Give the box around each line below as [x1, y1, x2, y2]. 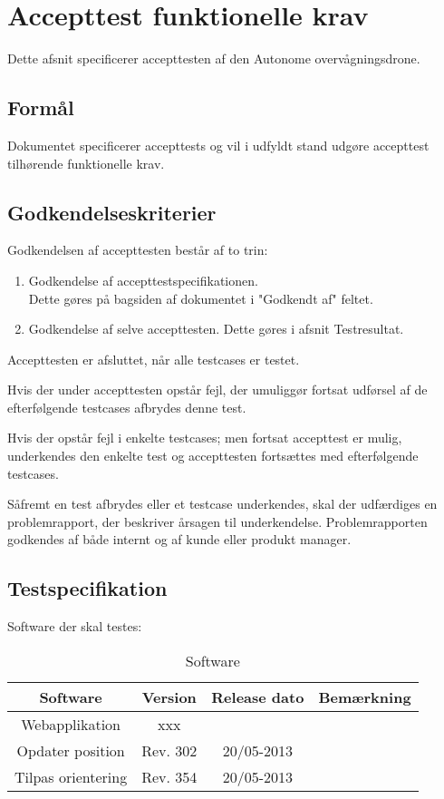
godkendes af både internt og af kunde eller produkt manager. [7, 530, 352, 549]
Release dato [211, 686, 304, 707]
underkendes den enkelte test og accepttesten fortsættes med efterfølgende [7, 446, 419, 465]
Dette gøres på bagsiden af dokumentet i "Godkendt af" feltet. [28, 288, 373, 307]
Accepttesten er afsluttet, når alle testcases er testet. [7, 349, 300, 368]
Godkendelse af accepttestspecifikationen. [28, 270, 258, 289]
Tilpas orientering [14, 765, 128, 787]
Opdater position [16, 739, 125, 761]
